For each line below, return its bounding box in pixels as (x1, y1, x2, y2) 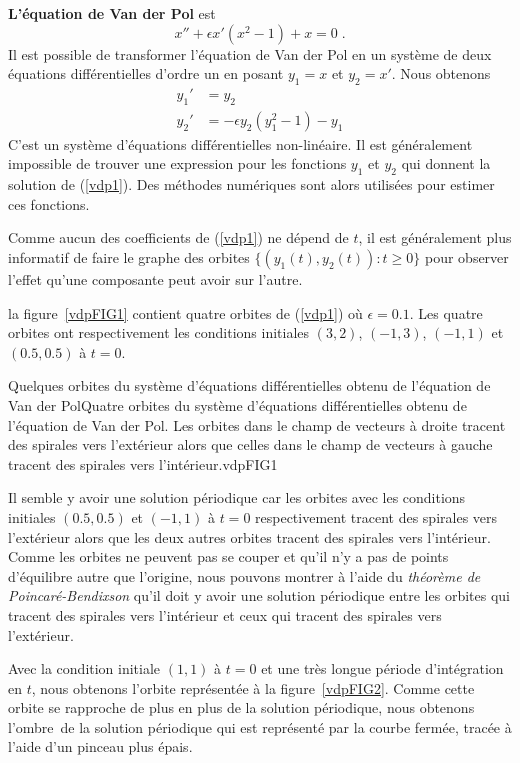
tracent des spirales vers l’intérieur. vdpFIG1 (8, 453, 278, 474)
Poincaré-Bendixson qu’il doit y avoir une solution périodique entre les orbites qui (8, 585, 510, 606)
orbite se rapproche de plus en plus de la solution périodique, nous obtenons (8, 697, 475, 718)
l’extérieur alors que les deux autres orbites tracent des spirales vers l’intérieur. (8, 526, 491, 547)
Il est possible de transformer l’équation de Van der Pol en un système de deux (8, 43, 492, 64)
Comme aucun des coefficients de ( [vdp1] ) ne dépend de (8, 227, 349, 248)
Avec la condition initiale (8, 658, 161, 679)
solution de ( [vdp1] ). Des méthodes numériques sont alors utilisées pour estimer (8, 174, 495, 195)
